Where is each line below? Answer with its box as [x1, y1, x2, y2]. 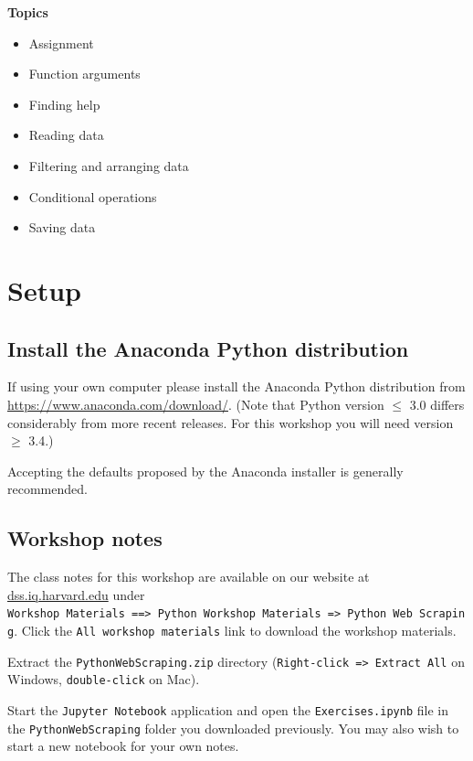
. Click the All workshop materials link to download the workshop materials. [14, 620, 457, 639]
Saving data [28, 218, 96, 237]
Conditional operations [28, 187, 157, 206]
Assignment [28, 33, 94, 52]
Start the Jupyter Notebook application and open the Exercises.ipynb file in [7, 700, 448, 719]
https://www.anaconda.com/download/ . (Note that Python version [7, 394, 384, 413]
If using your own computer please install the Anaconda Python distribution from [7, 377, 466, 396]
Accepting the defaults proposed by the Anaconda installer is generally [7, 461, 404, 480]
